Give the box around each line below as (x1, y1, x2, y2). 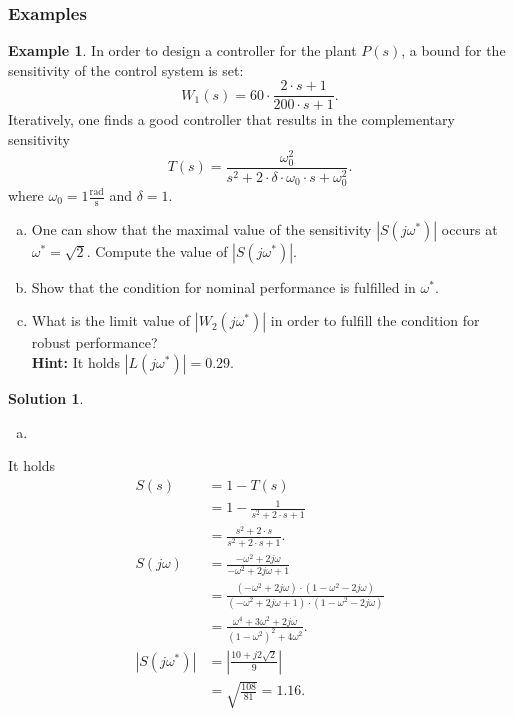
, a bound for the (401, 40, 506, 61)
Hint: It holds (31, 352, 120, 373)
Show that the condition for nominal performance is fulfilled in (31, 276, 416, 297)
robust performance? (31, 332, 158, 353)
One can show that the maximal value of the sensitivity (31, 218, 372, 239)
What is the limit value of (31, 310, 191, 331)
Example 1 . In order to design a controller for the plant (8, 40, 357, 61)
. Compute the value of (86, 240, 228, 261)
